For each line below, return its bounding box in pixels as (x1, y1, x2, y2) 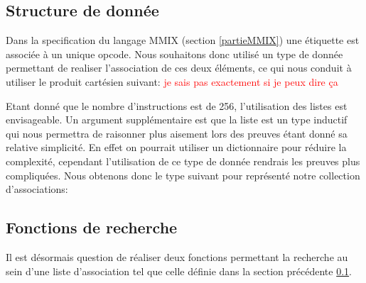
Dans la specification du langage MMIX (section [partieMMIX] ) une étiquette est (6, 33, 360, 48)
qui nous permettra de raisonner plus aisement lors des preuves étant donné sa (6, 126, 348, 140)
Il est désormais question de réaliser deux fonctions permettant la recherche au (6, 249, 348, 264)
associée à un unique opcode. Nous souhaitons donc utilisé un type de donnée (6, 46, 343, 61)
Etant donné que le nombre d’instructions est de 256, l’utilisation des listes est (6, 98, 348, 113)
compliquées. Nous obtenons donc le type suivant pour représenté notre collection (6, 167, 360, 182)
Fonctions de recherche (6, 216, 178, 238)
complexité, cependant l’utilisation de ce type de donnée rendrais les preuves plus (6, 153, 360, 168)
